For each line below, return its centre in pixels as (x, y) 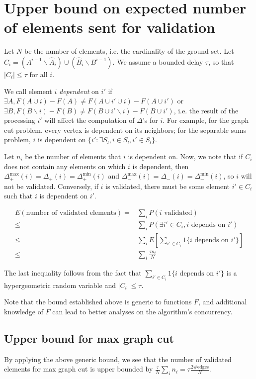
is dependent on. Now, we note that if (185, 156)
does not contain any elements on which (65, 166)
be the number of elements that (73, 156)
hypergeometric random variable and (60, 285)
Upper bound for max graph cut (89, 338)
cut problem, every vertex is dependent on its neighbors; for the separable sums (125, 130)
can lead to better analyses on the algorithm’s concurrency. (142, 311)
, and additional (222, 302)
